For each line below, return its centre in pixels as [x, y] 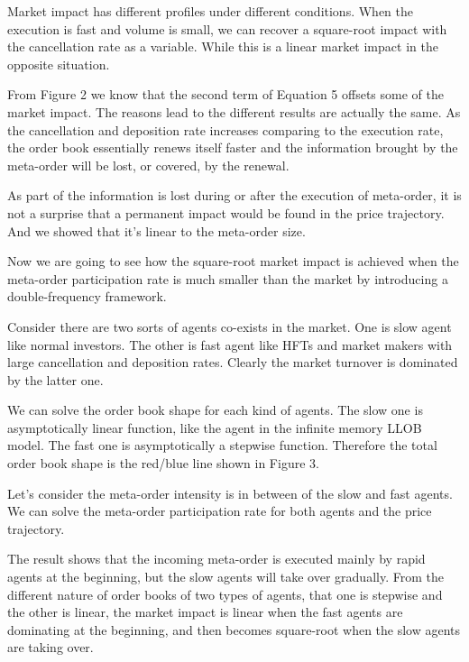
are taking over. [51, 647]
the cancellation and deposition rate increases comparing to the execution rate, [225, 129]
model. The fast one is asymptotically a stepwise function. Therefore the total [222, 445]
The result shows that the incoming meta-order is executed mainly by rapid [216, 559]
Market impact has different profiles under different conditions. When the [211, 11]
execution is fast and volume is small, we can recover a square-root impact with [227, 28]
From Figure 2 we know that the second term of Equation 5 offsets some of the [225, 94]
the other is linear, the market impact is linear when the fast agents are [205, 612]
